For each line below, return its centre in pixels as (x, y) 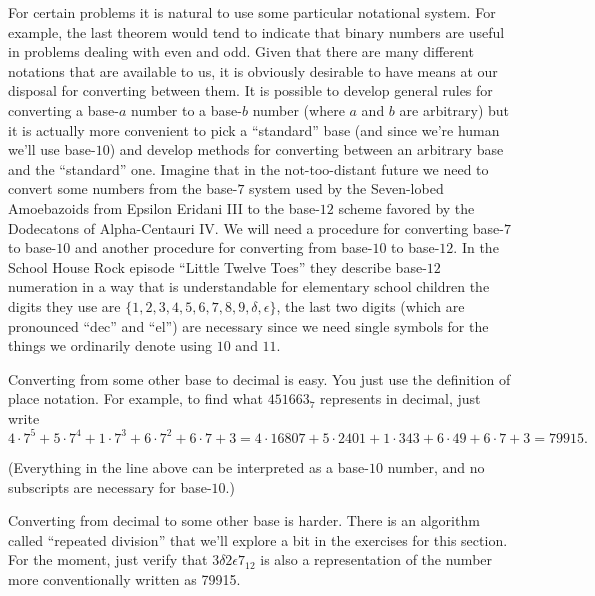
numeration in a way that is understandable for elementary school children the (249, 286)
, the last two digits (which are (370, 305)
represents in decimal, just (400, 398)
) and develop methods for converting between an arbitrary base (306, 149)
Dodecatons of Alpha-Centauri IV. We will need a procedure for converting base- (256, 227)
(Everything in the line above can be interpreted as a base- (188, 466)
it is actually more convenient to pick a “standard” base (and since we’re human (254, 129)
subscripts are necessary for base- (110, 486)
